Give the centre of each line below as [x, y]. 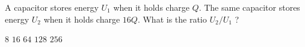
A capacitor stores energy [52, 7]
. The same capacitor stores [249, 7]
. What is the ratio [172, 19]
